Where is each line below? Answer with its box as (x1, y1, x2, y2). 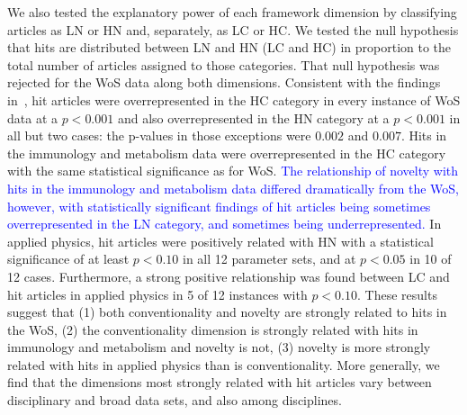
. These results (356, 284, 437, 303)
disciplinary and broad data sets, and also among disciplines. (7, 391, 342, 410)
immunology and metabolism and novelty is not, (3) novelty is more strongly (7, 338, 431, 356)
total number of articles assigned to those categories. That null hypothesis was (7, 55, 440, 74)
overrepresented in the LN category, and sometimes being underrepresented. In (7, 214, 442, 233)
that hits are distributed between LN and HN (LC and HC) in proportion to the (7, 38, 452, 57)
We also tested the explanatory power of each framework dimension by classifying (7, 3, 457, 21)
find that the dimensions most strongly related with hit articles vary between (7, 373, 432, 392)
